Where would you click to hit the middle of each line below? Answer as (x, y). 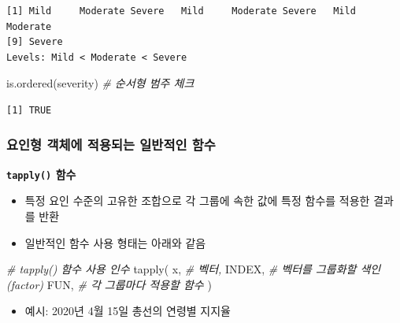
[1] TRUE (29, 110)
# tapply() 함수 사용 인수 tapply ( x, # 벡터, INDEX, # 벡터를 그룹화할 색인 (194, 269)
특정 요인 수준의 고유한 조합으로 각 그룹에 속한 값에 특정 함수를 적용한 (197, 200)
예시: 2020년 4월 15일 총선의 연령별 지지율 (128, 311)
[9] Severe (35, 42)
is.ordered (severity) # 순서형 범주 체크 (100, 83)
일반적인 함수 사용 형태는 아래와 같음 (115, 242)
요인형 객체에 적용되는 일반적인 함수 (111, 145)
